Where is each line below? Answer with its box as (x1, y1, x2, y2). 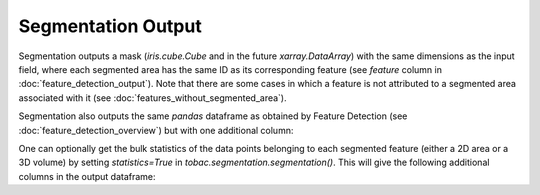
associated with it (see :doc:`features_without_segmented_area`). (18, 91, 287, 104)
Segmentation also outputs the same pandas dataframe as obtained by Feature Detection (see (18, 110, 408, 122)
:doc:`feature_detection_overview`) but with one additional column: (18, 124, 294, 136)
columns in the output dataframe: (18, 170, 156, 182)
